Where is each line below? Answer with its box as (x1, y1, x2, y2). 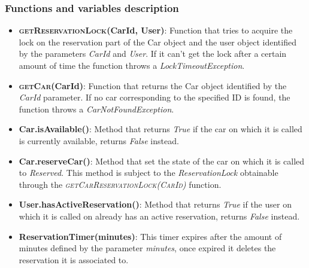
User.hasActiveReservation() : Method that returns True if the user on (19, 198, 292, 211)
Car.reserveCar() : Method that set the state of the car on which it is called (19, 154, 305, 167)
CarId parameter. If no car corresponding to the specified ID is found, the (19, 91, 290, 103)
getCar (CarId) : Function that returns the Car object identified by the (19, 79, 287, 92)
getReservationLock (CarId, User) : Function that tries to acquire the (19, 24, 293, 36)
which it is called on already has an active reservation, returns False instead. (19, 209, 300, 222)
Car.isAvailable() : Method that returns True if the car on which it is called (19, 123, 302, 135)
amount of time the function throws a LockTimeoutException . (19, 59, 245, 71)
